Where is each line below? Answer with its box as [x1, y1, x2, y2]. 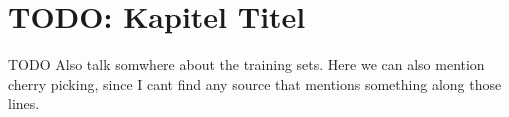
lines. [8, 93, 40, 114]
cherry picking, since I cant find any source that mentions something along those [8, 73, 502, 94]
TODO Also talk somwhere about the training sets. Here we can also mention [8, 54, 485, 75]
